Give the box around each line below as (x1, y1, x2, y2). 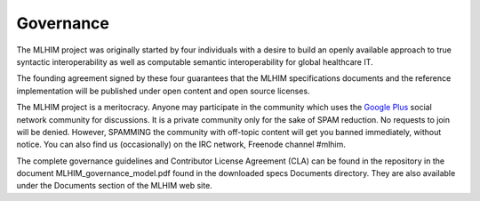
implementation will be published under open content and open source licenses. (16, 85, 310, 96)
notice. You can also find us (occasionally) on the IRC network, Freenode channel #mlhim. (16, 139, 347, 150)
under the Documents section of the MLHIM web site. (16, 181, 212, 191)
